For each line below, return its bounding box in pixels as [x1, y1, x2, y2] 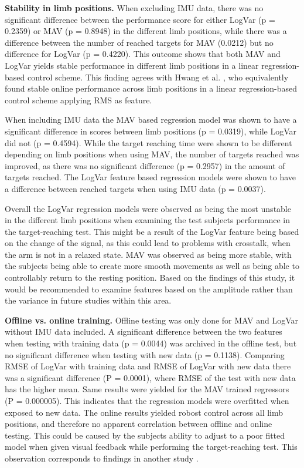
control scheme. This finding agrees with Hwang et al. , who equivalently [27, 70, 289, 83]
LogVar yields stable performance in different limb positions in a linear [5, 59, 259, 71]
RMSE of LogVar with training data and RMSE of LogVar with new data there [5, 360, 291, 372]
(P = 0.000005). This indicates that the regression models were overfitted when [5, 395, 289, 406]
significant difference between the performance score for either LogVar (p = [5, 13, 275, 25]
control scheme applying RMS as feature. [5, 93, 152, 106]
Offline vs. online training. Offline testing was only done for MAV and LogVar [5, 314, 299, 326]
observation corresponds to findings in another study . [5, 452, 199, 464]
